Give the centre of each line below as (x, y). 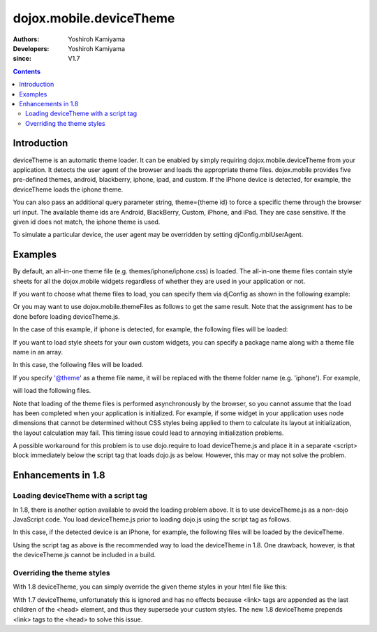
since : (22, 59)
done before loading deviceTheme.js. (66, 316)
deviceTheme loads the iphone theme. (68, 189)
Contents (27, 71)
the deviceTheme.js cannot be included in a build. (84, 555)
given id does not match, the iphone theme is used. (87, 222)
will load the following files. (52, 391)
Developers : (31, 48)
